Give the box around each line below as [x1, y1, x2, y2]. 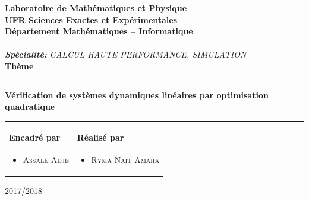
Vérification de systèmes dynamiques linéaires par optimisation [5, 88, 269, 101]
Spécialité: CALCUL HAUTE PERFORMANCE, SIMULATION [5, 48, 247, 60]
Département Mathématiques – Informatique [5, 25, 193, 37]
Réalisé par [77, 130, 124, 143]
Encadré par [9, 130, 61, 143]
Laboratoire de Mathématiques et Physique [5, 2, 187, 14]
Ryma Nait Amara [91, 154, 160, 166]
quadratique [5, 100, 55, 113]
